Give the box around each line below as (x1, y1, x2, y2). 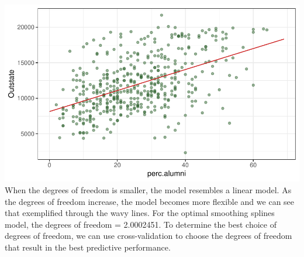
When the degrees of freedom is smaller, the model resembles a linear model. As (5, 183, 292, 196)
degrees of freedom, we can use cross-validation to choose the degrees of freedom (5, 229, 292, 242)
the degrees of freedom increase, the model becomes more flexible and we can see (5, 195, 295, 207)
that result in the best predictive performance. (5, 241, 171, 253)
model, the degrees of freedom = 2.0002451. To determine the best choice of (5, 218, 277, 230)
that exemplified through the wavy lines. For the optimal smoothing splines (5, 207, 275, 219)
